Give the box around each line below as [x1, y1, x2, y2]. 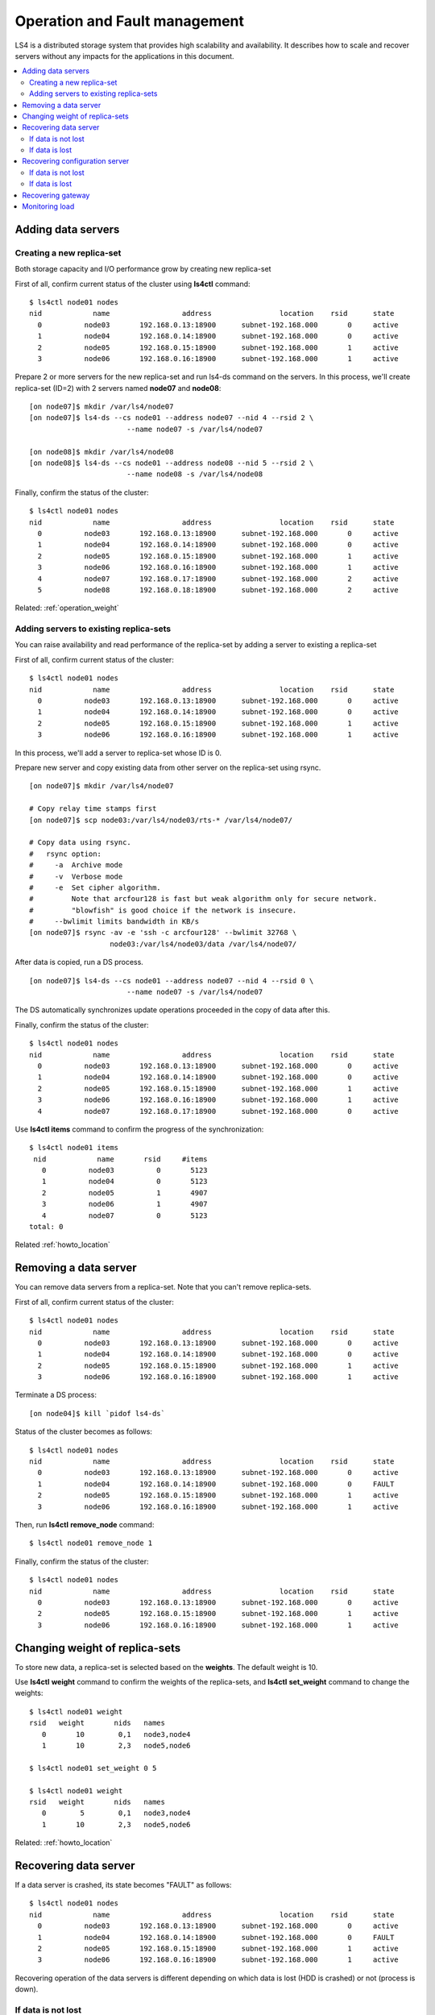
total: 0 [29, 1222, 64, 1232]
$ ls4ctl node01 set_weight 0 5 [29, 1764, 157, 1772]
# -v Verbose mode [29, 871, 123, 881]
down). [14, 1984, 39, 1994]
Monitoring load [22, 201, 75, 211]
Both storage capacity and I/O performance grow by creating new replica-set [14, 264, 271, 274]
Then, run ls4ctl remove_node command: [14, 1519, 155, 1529]
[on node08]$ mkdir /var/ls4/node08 [29, 447, 174, 456]
